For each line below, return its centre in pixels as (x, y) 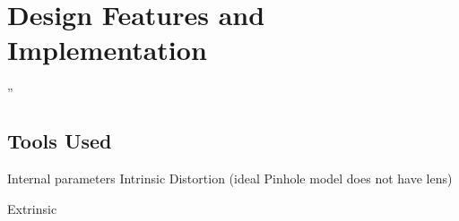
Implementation (107, 50)
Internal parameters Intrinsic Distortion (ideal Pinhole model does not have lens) (230, 178)
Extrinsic (32, 208)
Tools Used (60, 141)
